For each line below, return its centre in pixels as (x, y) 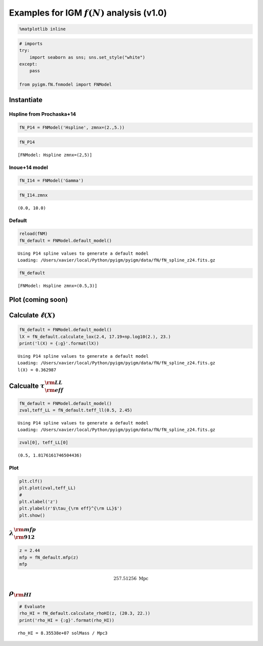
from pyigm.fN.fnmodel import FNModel (66, 85)
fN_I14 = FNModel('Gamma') (51, 181)
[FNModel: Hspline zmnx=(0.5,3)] (57, 286)
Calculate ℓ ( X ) (32, 315)
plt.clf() (31, 481)
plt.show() (32, 515)
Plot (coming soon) (38, 299)
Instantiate (26, 100)
